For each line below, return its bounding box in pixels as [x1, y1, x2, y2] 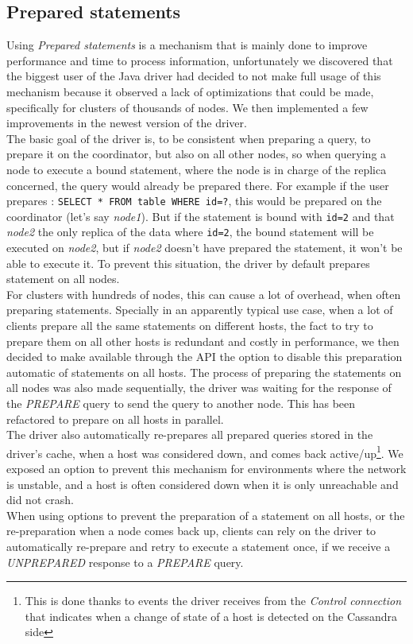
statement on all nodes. [6, 270, 120, 287]
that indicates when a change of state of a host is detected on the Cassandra [25, 607, 398, 624]
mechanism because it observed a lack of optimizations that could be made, [6, 83, 374, 99]
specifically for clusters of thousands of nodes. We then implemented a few [6, 99, 369, 115]
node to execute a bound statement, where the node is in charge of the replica [6, 161, 387, 177]
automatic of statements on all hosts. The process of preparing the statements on [6, 363, 402, 380]
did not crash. [6, 491, 74, 508]
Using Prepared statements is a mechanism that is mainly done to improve [6, 37, 368, 53]
